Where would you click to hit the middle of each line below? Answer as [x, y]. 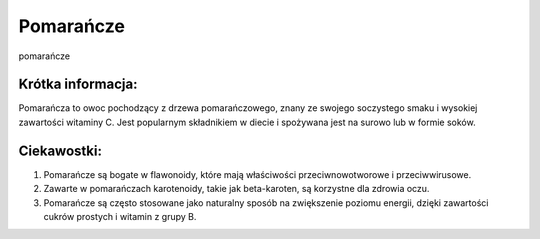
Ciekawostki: [60, 150]
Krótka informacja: [78, 84]
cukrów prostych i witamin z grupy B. [120, 216]
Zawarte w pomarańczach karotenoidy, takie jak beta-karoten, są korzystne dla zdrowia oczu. [236, 189]
